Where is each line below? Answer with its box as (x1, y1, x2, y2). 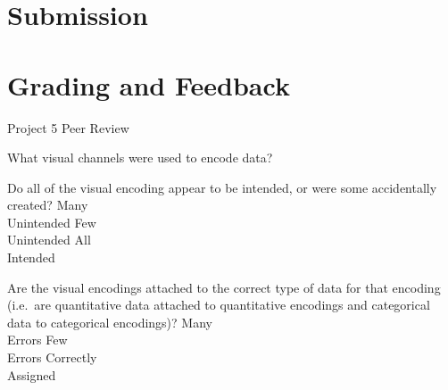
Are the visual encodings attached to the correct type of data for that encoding (7, 278, 441, 296)
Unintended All (7, 230, 91, 249)
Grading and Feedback (7, 66, 290, 103)
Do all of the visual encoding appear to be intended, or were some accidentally (7, 178, 437, 196)
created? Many (7, 195, 88, 214)
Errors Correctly (7, 348, 97, 367)
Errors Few (7, 330, 68, 349)
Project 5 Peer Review (7, 118, 129, 137)
